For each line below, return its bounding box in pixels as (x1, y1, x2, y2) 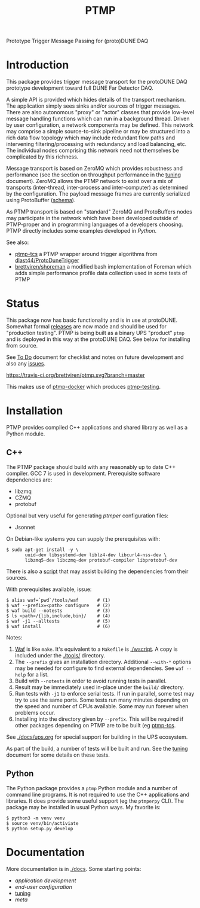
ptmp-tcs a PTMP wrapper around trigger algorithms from (14, 251, 158, 258)
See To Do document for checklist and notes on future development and (6, 354, 184, 361)
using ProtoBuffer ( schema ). (6, 197, 76, 204)
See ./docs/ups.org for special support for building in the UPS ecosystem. (6, 733, 188, 741)
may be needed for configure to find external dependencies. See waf (14, 665, 184, 672)
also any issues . (6, 360, 46, 367)
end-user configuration (14, 883, 73, 890)
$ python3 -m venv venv (6, 815, 66, 821)
